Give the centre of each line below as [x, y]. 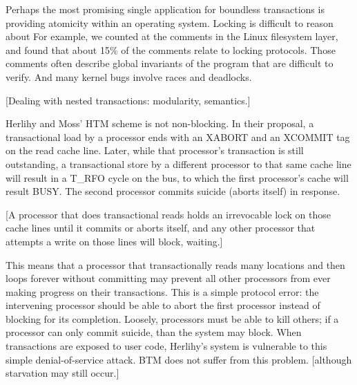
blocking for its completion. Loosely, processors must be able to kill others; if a [172, 318]
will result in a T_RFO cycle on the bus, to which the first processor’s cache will [177, 177]
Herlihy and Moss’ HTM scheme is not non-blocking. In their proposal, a [160, 123]
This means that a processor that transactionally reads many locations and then [175, 264]
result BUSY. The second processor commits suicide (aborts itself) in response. [173, 191]
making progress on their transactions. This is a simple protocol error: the [162, 291]
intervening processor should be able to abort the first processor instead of [163, 305]
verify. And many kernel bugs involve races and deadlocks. [129, 76]
